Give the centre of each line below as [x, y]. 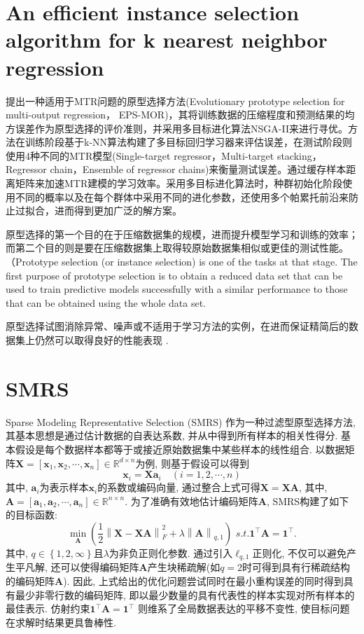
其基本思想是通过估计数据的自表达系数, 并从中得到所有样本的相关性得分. [172, 435]
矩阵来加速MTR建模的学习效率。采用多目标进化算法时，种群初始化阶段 [179, 183]
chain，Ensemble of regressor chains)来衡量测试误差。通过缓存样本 [198, 169]
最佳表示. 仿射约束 [48, 608]
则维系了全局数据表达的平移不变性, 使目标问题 [244, 608]
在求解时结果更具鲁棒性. [61, 622]
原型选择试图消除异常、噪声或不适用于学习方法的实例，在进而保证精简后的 [177, 326]
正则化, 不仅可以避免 [299, 552]
